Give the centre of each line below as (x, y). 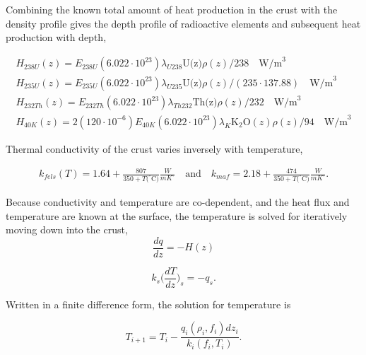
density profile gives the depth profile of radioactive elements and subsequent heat (183, 23)
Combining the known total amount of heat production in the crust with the (172, 9)
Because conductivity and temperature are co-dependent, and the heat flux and (178, 201)
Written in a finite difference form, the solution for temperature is (148, 304)
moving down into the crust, (67, 229)
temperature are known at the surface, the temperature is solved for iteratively (177, 215)
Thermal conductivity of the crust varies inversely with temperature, (154, 148)
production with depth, (56, 37)
